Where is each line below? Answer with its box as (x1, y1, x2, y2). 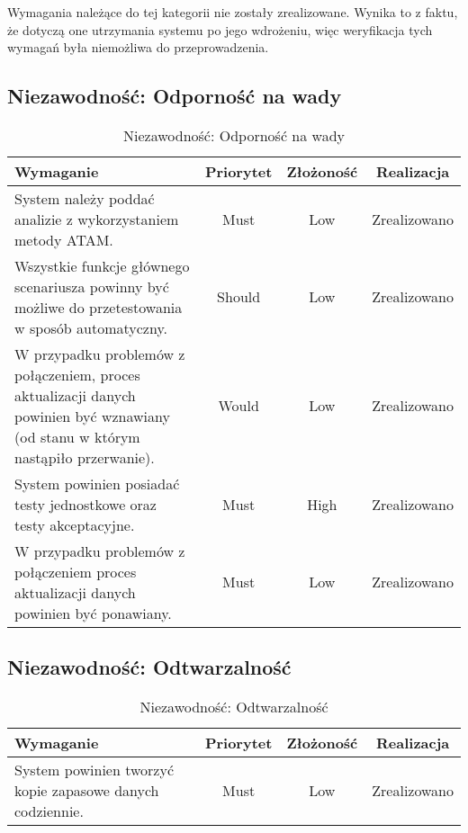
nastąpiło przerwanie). (14, 446, 155, 468)
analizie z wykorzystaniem (14, 208, 179, 229)
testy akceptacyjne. (14, 514, 135, 535)
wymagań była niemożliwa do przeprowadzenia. (7, 38, 269, 57)
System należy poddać (14, 187, 155, 209)
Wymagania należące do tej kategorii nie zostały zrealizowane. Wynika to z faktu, (7, 3, 458, 21)
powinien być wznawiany (14, 405, 170, 426)
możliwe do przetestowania (14, 296, 183, 318)
